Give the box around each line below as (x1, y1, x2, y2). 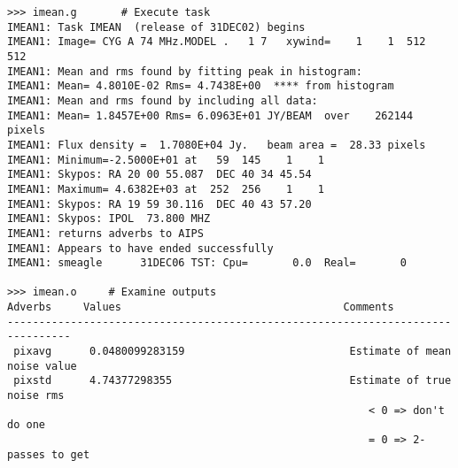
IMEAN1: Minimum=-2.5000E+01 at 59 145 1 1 (7, 153, 324, 166)
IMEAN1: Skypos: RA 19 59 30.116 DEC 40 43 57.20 (7, 197, 312, 211)
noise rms (7, 389, 65, 403)
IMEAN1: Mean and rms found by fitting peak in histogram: (7, 65, 362, 78)
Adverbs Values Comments (7, 301, 394, 314)
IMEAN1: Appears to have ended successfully (7, 242, 274, 255)
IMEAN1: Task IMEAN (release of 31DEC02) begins (7, 20, 306, 34)
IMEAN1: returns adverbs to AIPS (7, 226, 204, 240)
